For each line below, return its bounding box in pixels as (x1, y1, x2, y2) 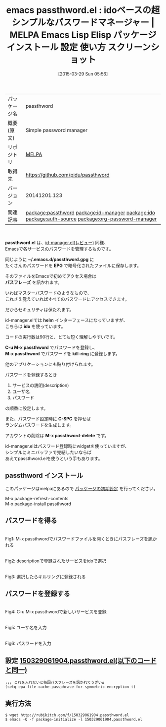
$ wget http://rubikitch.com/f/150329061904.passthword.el (5, 713, 129, 718)
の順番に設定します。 (5, 405, 48, 411)
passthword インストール (5, 471, 83, 480)
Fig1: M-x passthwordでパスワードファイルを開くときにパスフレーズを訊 (5, 535, 153, 541)
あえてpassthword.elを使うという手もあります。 (5, 455, 103, 462)
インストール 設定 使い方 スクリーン (6, 42, 151, 53)
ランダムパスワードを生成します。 (5, 422, 74, 428)
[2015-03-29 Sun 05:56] (58, 70, 108, 77)
